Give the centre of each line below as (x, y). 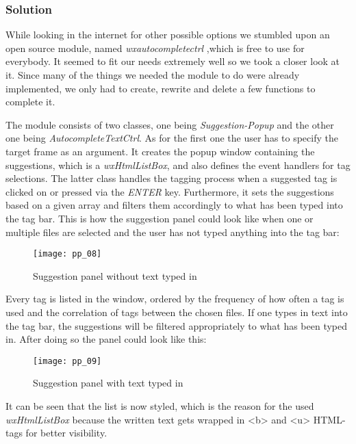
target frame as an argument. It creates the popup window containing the (160, 151)
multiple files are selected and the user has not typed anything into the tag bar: (173, 232)
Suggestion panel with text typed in (108, 383)
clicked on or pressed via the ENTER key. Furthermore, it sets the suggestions (170, 191)
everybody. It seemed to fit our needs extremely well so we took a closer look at (173, 61)
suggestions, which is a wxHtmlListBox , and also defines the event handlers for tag (178, 165)
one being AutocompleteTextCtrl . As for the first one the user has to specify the (172, 138)
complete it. (30, 102)
